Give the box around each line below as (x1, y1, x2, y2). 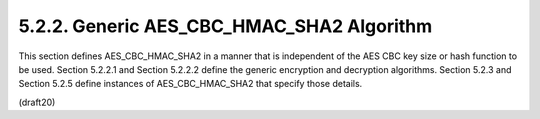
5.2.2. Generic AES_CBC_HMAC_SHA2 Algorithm (18, 15, 433, 37)
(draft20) (18, 96, 56, 108)
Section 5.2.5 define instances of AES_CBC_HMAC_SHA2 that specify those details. (18, 78, 363, 90)
